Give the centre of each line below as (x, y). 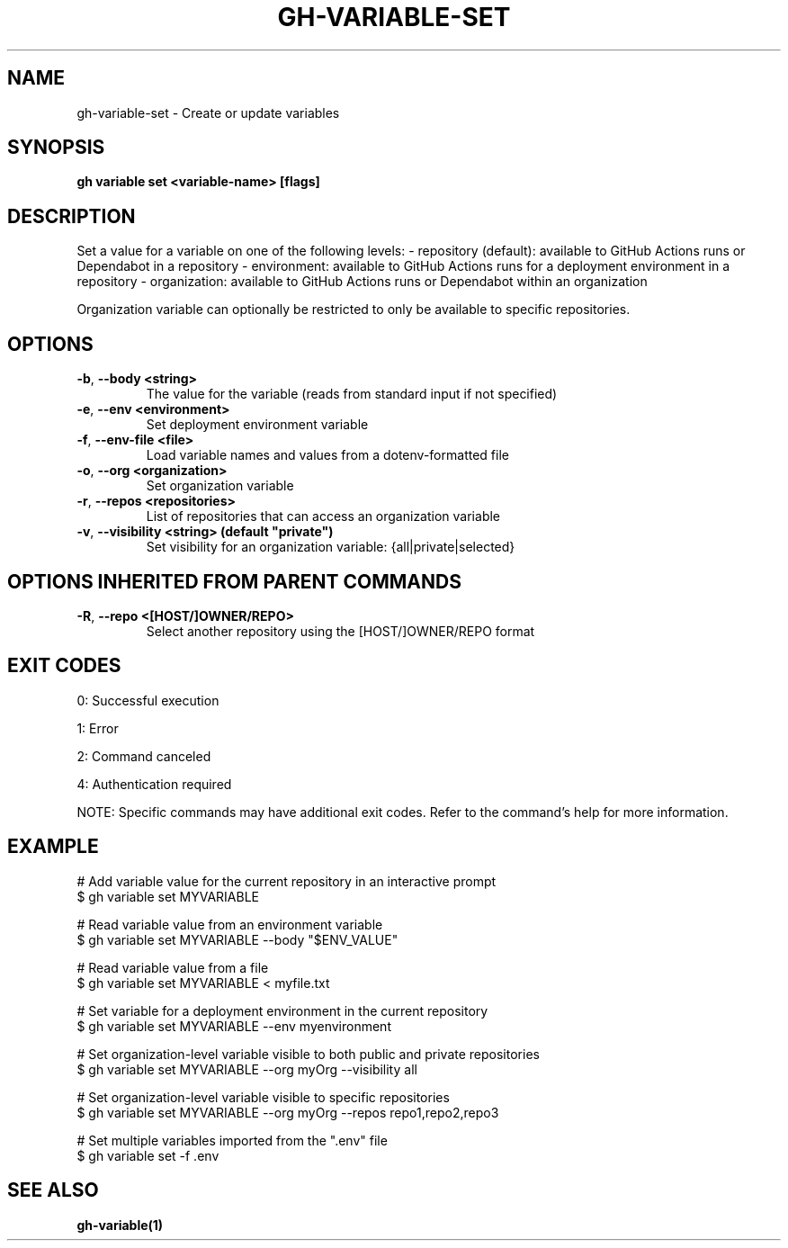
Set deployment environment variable (257, 425)
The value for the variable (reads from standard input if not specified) (352, 394)
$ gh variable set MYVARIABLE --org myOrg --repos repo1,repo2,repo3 (288, 1112)
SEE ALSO (53, 1190)
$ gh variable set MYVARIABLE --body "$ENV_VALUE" (237, 939)
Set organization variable (220, 486)
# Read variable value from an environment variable (230, 924)
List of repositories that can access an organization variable (323, 516)
